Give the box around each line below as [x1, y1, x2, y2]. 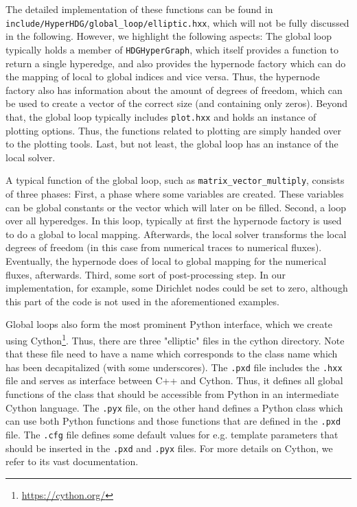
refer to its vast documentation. [5, 454, 139, 469]
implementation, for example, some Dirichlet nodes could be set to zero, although [5, 281, 348, 295]
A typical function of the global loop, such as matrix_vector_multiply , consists [5, 173, 345, 187]
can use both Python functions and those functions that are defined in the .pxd [5, 414, 341, 428]
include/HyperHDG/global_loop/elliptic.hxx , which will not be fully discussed [5, 15, 349, 30]
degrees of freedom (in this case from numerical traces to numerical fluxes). [5, 240, 322, 255]
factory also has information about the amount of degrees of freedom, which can [5, 82, 343, 97]
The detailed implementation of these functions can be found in [5, 2, 273, 16]
